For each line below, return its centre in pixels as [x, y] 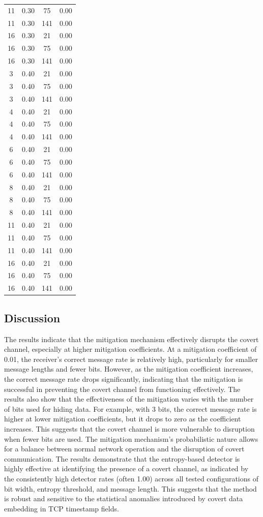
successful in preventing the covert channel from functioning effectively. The [122, 389]
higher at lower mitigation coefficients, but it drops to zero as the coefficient [123, 419]
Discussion [32, 317]
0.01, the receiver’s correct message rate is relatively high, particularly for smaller [131, 359]
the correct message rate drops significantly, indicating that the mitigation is [124, 378]
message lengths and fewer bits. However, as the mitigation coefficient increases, [129, 369]
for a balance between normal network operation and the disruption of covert [124, 449]
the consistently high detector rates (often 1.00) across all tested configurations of [131, 478]
